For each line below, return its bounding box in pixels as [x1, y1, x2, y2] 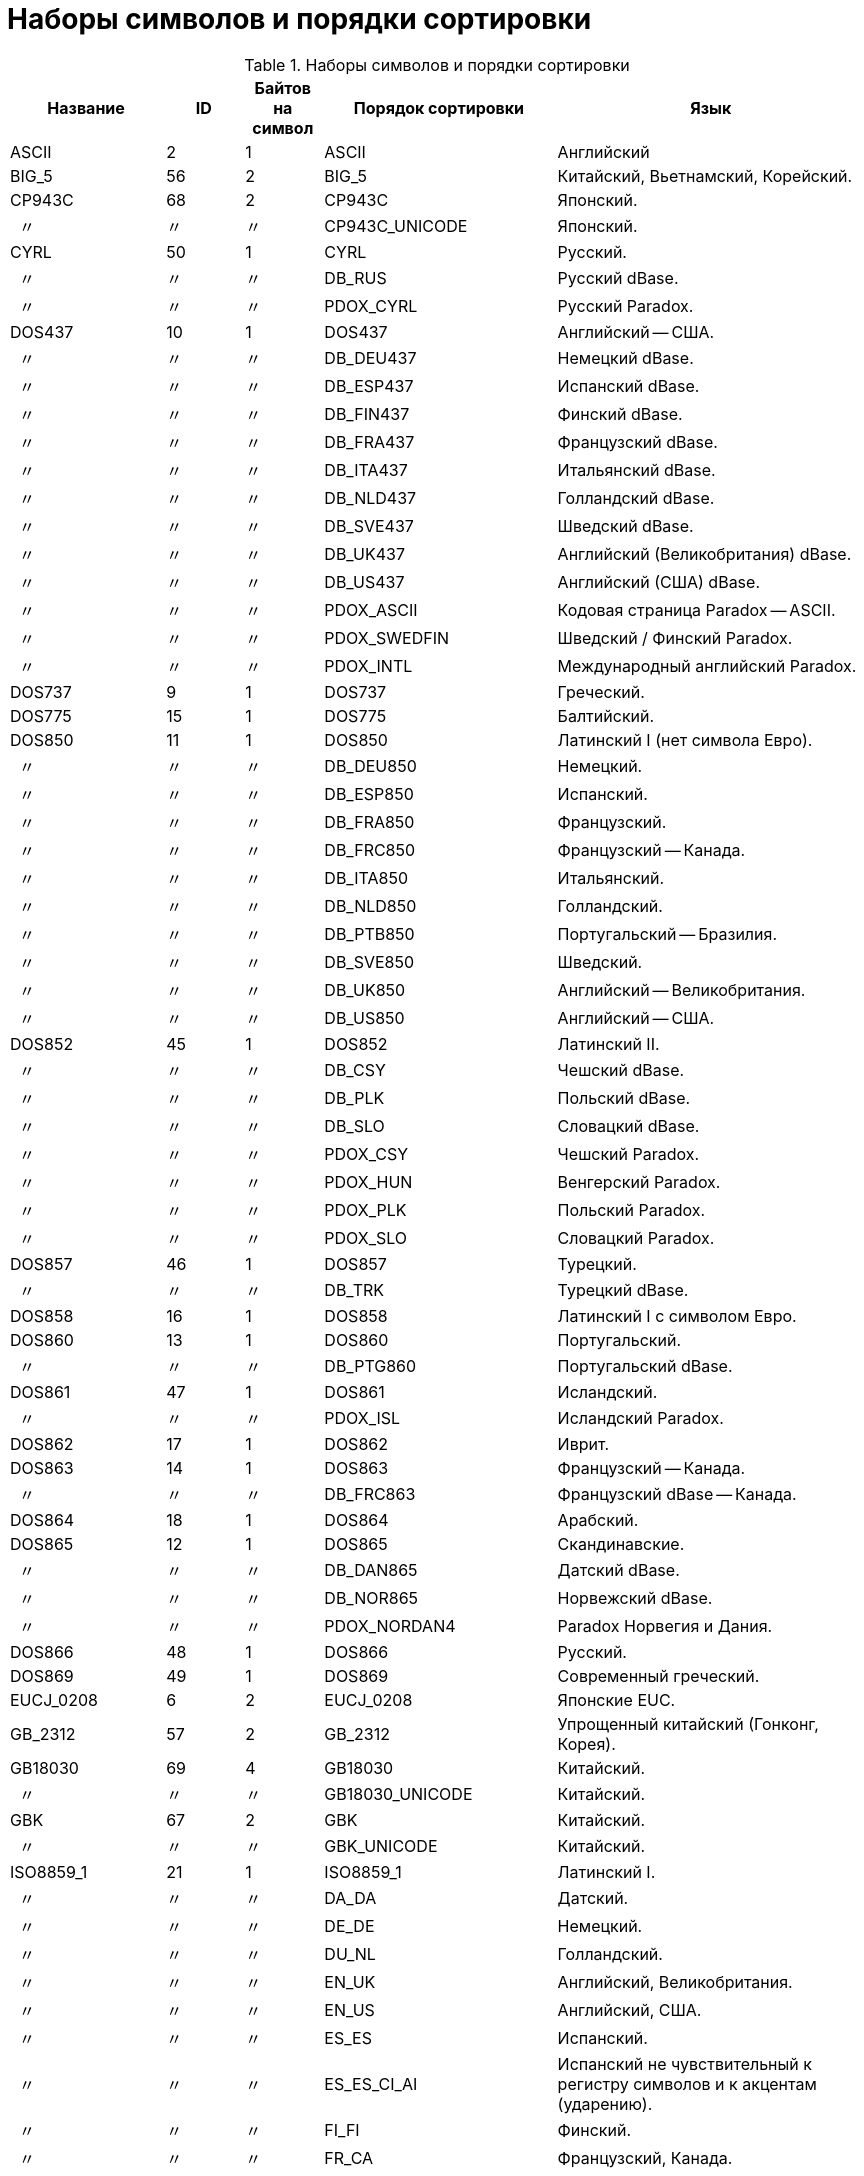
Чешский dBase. [557, 1059, 685, 1080]
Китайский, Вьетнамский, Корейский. [557, 165, 853, 186]
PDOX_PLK [324, 1199, 407, 1220]
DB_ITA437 [324, 459, 408, 480]
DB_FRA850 [324, 811, 415, 832]
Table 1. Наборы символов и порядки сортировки [244, 54, 630, 75]
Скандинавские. [557, 1533, 685, 1554]
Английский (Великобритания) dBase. [557, 543, 852, 564]
